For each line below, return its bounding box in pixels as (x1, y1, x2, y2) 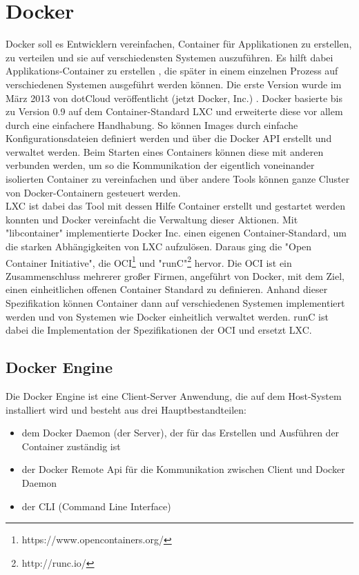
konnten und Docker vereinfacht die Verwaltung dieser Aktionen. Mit (6, 212, 298, 226)
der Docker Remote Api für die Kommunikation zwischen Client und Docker (21, 462, 345, 476)
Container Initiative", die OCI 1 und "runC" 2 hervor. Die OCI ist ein (6, 253, 292, 270)
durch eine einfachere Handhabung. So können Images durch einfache (6, 117, 298, 132)
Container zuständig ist (21, 438, 121, 453)
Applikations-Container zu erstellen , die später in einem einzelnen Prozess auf (6, 63, 338, 78)
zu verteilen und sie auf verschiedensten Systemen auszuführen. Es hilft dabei (6, 50, 333, 64)
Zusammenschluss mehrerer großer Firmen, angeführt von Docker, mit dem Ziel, (6, 268, 345, 283)
